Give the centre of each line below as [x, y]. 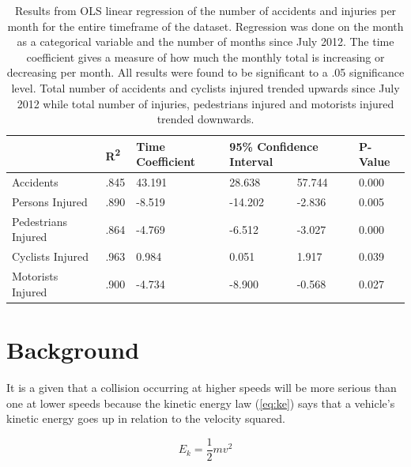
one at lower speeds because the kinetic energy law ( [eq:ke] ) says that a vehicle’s [201, 403]
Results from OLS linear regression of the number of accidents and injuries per [205, 10]
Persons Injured [50, 202]
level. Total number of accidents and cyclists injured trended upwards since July [205, 87]
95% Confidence [274, 146]
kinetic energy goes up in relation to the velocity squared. [146, 418]
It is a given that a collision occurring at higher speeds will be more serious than [202, 387]
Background [73, 350]
